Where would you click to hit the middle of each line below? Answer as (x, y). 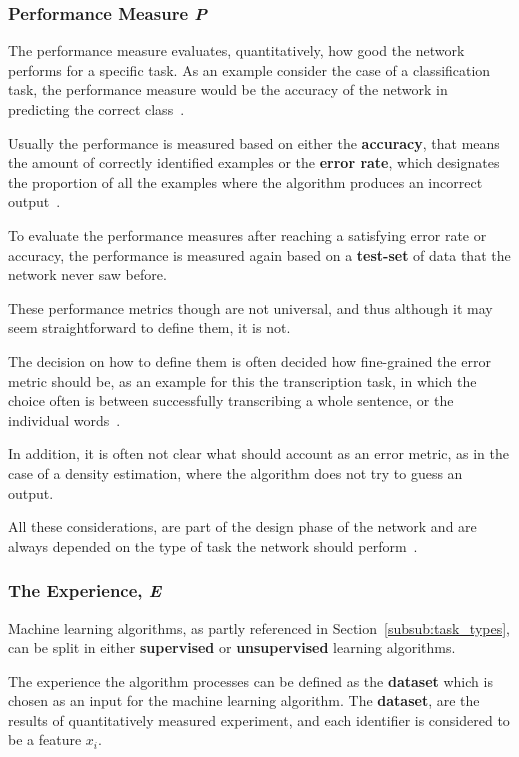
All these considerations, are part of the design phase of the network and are (242, 526)
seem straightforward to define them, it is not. (149, 327)
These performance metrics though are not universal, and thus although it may (250, 307)
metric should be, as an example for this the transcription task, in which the (242, 380)
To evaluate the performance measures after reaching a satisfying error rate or (247, 234)
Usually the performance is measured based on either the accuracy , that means (254, 142)
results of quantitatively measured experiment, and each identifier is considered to (259, 719)
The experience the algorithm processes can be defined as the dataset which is (250, 680)
